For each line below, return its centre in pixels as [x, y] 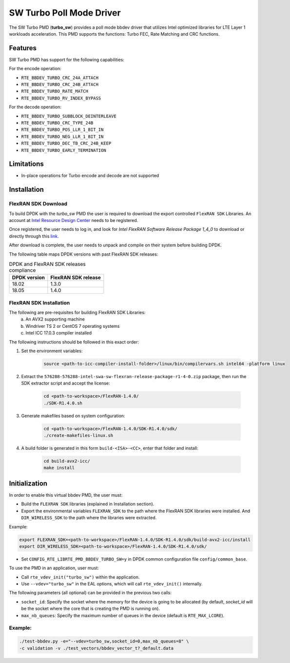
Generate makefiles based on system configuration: [73, 416]
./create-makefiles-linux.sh [78, 436]
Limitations [26, 164]
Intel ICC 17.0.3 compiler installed [59, 333]
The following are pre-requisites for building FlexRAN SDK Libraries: [77, 313]
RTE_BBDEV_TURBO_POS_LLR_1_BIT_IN [62, 130]
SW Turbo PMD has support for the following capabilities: [67, 60]
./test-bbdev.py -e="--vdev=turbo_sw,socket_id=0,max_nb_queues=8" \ [104, 641]
